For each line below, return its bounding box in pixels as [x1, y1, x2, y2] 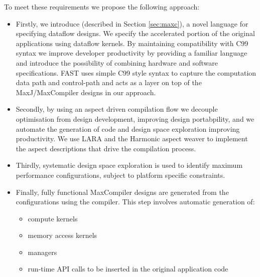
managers [28, 246, 57, 257]
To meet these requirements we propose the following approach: [4, 2, 200, 12]
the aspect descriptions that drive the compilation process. [16, 143, 196, 153]
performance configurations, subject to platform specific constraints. [16, 169, 225, 180]
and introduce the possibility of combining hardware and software [16, 57, 218, 68]
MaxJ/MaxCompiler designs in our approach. [16, 87, 156, 97]
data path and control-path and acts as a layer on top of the [16, 77, 202, 88]
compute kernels [28, 213, 78, 223]
